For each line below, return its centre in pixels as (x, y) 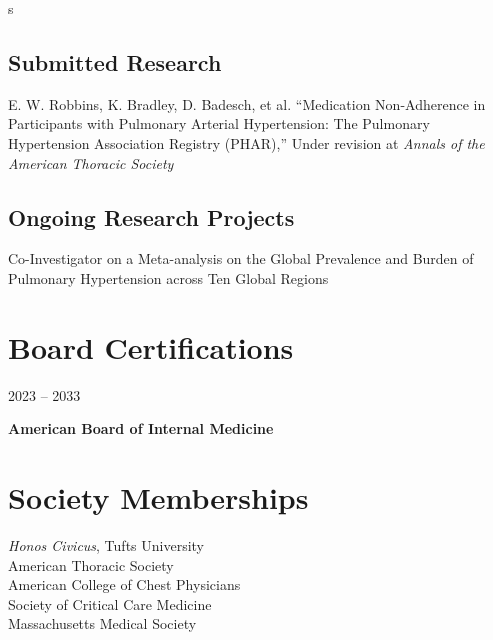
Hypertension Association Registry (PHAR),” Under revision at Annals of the (246, 142)
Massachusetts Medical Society (102, 623)
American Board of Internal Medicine (141, 428)
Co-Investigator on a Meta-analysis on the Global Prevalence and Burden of (241, 258)
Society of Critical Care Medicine (110, 603)
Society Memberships (158, 497)
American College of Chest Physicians (124, 584)
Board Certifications (151, 346)
